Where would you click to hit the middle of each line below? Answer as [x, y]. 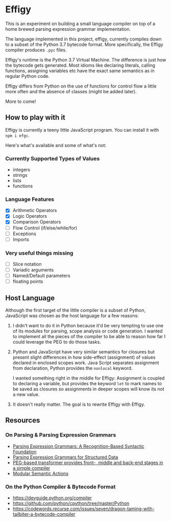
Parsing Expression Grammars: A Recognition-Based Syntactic [78, 446]
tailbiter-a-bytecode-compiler [44, 514]
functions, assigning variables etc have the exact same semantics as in [80, 71]
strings [20, 175]
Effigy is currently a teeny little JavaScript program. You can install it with [82, 130]
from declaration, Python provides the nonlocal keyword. [72, 368]
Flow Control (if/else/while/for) [45, 228]
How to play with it [35, 118]
